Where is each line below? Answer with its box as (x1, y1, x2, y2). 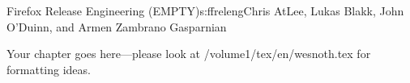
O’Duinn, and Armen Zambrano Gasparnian (6, 18, 227, 35)
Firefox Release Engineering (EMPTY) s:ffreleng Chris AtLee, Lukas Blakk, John (6, 2, 404, 19)
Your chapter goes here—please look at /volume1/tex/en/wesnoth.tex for (6, 45, 371, 62)
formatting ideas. (6, 60, 91, 77)
